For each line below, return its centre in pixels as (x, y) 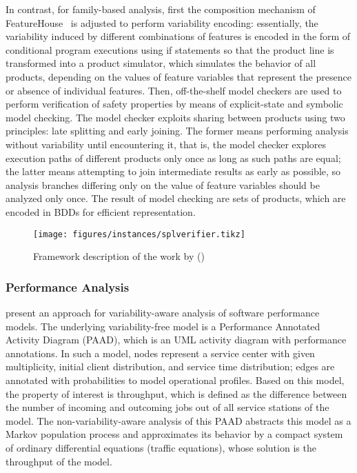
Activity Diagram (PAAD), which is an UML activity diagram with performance (176, 340)
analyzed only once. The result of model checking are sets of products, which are (176, 198)
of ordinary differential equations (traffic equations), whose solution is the (161, 447)
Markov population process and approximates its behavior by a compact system (174, 434)
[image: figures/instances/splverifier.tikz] (139, 234)
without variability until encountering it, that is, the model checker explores (166, 144)
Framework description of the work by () (119, 256)
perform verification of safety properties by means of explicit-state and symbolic (174, 104)
